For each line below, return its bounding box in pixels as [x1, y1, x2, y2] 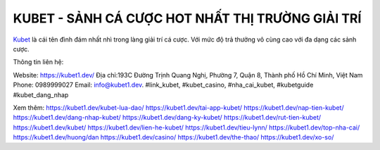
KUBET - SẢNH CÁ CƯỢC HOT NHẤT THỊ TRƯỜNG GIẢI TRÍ [13, 11, 362, 26]
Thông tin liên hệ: [13, 58, 64, 66]
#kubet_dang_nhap [13, 90, 69, 99]
